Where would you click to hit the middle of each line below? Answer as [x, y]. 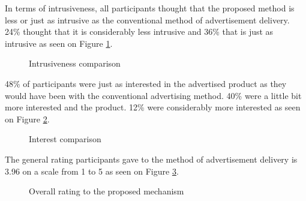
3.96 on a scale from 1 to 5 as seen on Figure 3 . [92, 171]
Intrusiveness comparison [75, 63]
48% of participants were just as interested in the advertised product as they [146, 83]
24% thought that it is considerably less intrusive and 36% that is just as [139, 31]
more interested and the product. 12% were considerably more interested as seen [153, 107]
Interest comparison [65, 139]
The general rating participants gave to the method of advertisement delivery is [151, 159]
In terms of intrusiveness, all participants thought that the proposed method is [150, 8]
